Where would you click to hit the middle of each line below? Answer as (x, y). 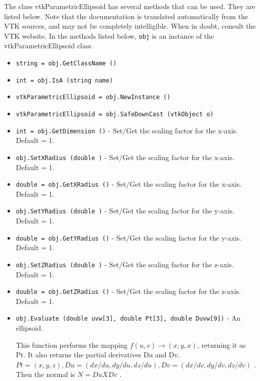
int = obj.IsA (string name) (64, 80)
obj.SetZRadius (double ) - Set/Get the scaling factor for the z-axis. (125, 264)
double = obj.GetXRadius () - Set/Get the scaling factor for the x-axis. (129, 184)
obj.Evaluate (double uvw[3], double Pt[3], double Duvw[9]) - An (128, 318)
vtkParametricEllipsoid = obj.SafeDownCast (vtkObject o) (115, 114)
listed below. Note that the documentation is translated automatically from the (126, 16)
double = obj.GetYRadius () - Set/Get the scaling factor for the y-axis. (129, 237)
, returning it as (221, 345)
